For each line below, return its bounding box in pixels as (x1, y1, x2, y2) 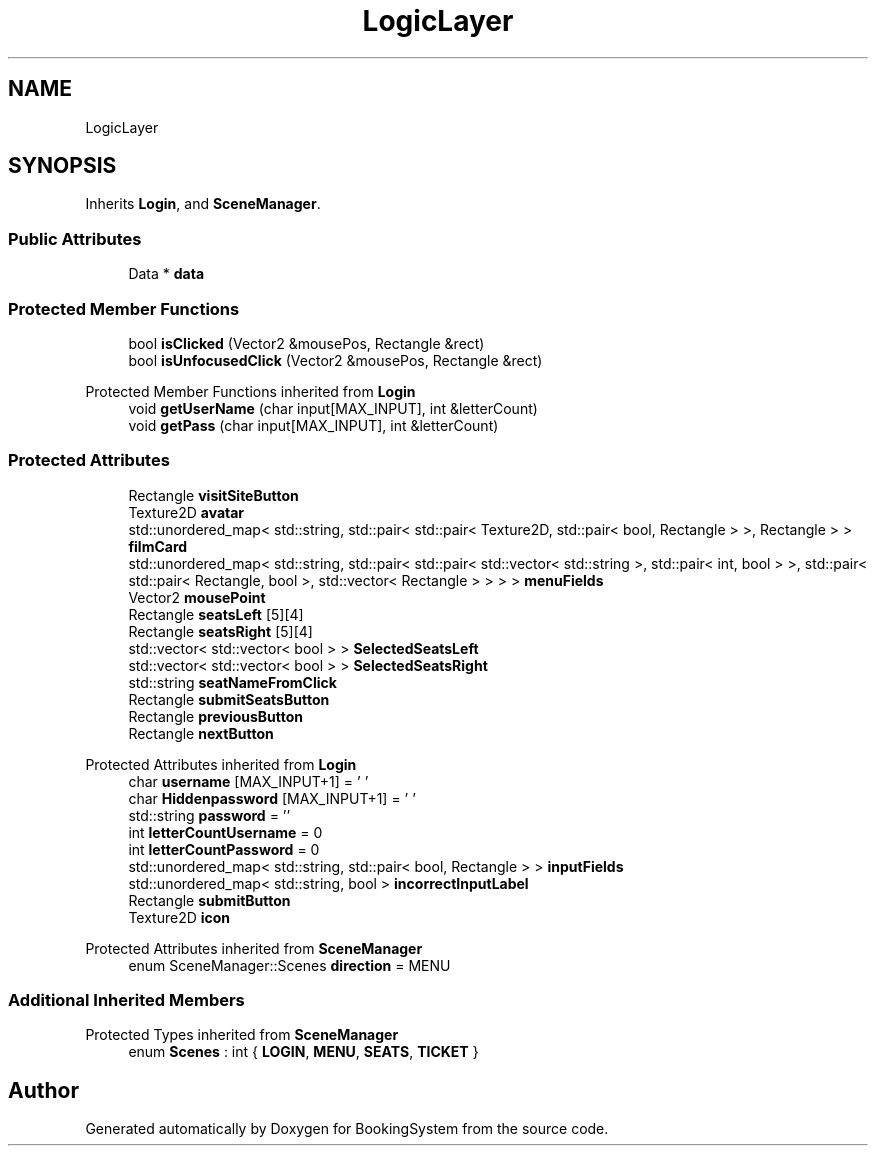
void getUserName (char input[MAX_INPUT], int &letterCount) (128, 399, 538, 417)
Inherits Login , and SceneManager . (85, 195, 321, 213)
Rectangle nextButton (128, 724, 274, 742)
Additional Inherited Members (8, 990, 245, 1011)
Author (8, 1077, 79, 1103)
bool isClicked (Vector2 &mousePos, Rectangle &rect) (128, 334, 485, 352)
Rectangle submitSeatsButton (128, 690, 330, 708)
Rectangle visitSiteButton (128, 486, 299, 504)
